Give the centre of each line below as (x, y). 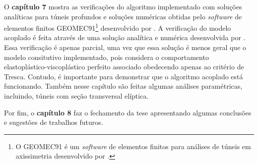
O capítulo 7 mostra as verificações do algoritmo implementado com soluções (123, 6)
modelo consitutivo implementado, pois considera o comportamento (106, 57)
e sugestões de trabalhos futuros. (54, 122)
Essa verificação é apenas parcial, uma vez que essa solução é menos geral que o (125, 47)
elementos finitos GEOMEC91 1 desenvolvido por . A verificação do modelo (118, 27)
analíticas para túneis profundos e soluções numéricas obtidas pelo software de (123, 16)
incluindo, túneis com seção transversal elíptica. (76, 96)
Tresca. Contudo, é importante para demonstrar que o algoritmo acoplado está (124, 76)
